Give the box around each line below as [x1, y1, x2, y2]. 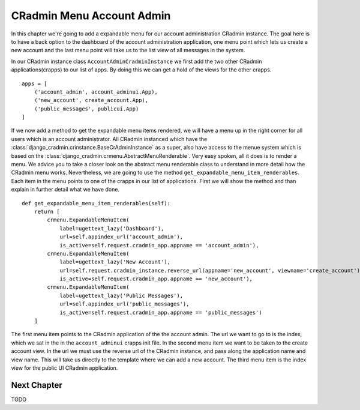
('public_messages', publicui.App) [34, 105, 139, 112]
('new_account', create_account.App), [34, 97, 149, 104]
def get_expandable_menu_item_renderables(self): [22, 200, 171, 207]
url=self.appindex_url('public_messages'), [59, 301, 190, 307]
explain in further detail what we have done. [11, 186, 120, 193]
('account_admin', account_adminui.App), [34, 88, 158, 95]
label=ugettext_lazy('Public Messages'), [59, 292, 183, 299]
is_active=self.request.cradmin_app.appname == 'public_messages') [59, 309, 262, 316]
